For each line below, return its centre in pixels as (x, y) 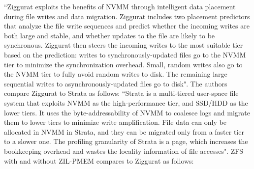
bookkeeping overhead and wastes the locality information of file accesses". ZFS (124, 151)
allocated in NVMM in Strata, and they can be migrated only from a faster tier (124, 131)
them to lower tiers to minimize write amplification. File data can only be (115, 122)
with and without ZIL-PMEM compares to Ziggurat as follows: (99, 160)
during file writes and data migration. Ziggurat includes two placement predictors (127, 16)
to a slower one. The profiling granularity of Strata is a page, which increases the (126, 141)
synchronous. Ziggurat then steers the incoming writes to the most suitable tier (124, 45)
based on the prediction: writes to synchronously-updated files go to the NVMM (125, 54)
